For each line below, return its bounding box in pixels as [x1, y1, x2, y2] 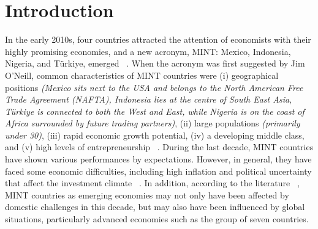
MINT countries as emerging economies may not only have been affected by [5, 188, 289, 201]
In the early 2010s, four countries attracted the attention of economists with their [5, 33, 311, 46]
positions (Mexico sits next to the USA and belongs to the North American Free [5, 81, 303, 93]
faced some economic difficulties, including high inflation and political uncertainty [5, 164, 312, 177]
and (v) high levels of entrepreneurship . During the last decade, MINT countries [5, 140, 314, 153]
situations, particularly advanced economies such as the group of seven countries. [5, 213, 309, 225]
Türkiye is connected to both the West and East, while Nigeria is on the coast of [5, 104, 305, 117]
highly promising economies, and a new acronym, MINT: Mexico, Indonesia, [5, 45, 291, 57]
